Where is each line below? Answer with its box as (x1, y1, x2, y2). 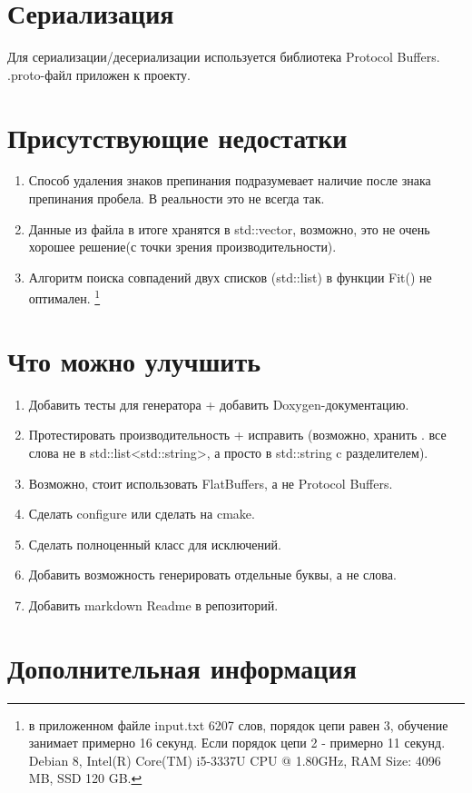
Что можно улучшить (7, 342, 261, 379)
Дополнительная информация (7, 649, 357, 686)
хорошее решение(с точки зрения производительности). (28, 237, 337, 256)
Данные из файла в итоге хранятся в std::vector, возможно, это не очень (28, 219, 430, 238)
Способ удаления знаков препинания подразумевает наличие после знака (28, 171, 431, 190)
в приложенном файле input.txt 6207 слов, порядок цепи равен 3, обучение (28, 715, 448, 734)
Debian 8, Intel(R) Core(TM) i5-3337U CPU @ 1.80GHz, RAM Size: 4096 (28, 750, 441, 769)
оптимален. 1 (28, 286, 101, 308)
